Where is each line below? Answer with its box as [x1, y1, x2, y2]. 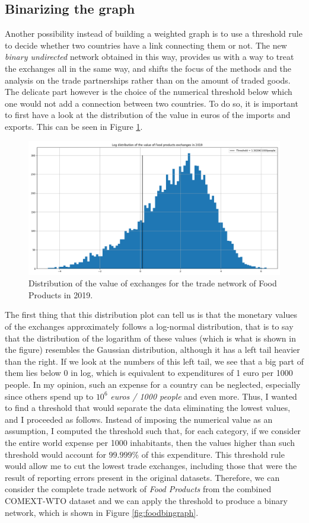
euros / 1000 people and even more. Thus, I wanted [110, 390, 297, 402]
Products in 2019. [28, 288, 93, 301]
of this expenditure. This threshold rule [141, 448, 285, 460]
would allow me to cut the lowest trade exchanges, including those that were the [5, 460, 297, 472]
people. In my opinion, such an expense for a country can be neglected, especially [5, 378, 301, 390]
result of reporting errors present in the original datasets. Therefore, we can [5, 471, 280, 483]
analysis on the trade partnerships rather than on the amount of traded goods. [5, 74, 291, 86]
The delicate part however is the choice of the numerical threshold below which [5, 85, 292, 98]
